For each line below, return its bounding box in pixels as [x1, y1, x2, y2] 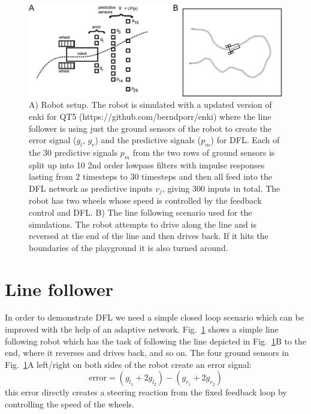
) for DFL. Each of [210, 134, 280, 146]
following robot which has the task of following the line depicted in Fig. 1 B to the [5, 334, 307, 347]
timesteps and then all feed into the [141, 170, 273, 183]
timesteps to [82, 170, 128, 183]
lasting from [29, 170, 73, 183]
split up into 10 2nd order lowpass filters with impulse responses [29, 158, 265, 171]
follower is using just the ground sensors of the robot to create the [29, 122, 272, 134]
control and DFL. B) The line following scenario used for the [29, 206, 252, 218]
